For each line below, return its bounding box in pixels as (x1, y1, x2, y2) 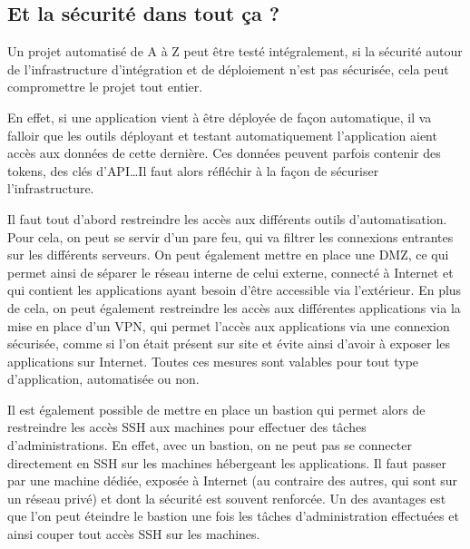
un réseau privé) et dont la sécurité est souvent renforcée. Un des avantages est (7, 488, 446, 507)
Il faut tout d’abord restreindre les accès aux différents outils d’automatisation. (7, 209, 447, 228)
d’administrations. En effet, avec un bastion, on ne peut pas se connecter (7, 436, 412, 455)
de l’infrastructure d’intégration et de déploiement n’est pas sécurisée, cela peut (7, 59, 449, 78)
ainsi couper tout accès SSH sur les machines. (7, 524, 260, 544)
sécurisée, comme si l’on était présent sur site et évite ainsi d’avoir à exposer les (7, 334, 451, 353)
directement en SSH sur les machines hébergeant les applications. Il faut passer (7, 453, 447, 472)
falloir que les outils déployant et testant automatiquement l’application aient (7, 125, 437, 144)
